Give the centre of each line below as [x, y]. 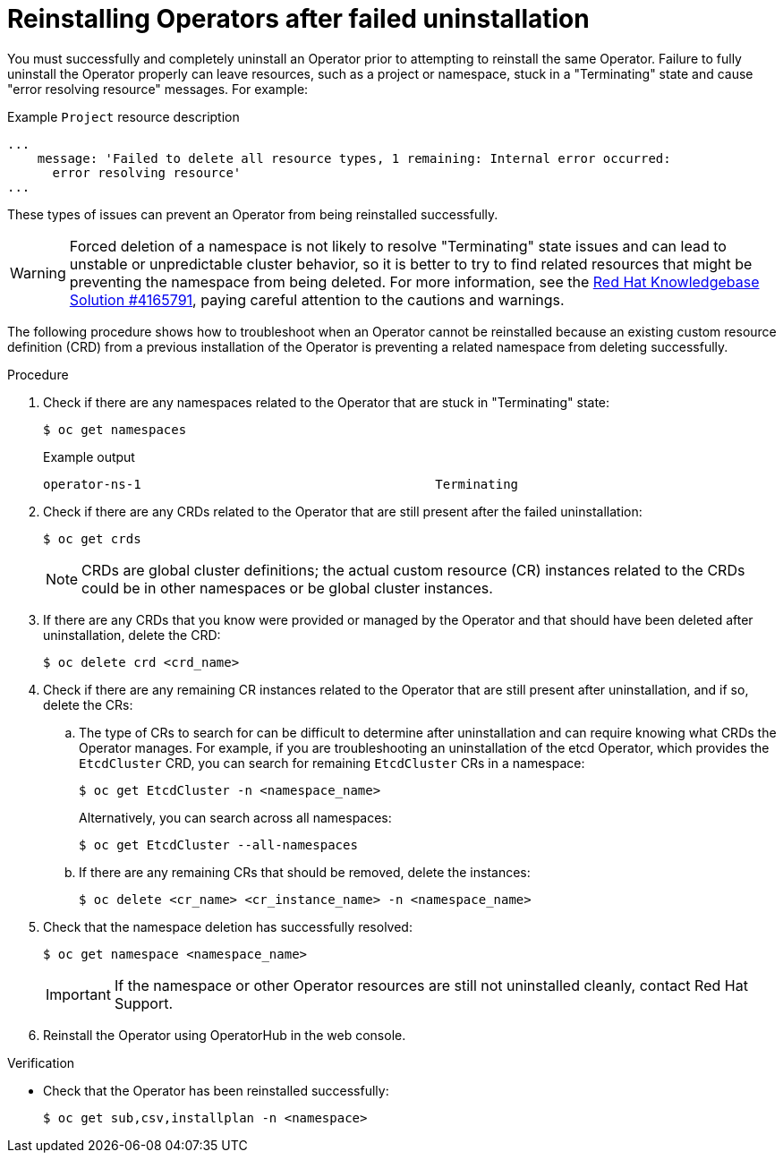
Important [78, 994]
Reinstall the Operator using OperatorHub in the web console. [225, 1035]
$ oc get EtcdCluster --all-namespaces [218, 844]
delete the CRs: [88, 704]
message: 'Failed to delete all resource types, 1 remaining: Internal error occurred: [354, 158]
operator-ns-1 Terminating [281, 484]
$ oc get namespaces [115, 429]
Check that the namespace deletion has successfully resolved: [228, 926]
